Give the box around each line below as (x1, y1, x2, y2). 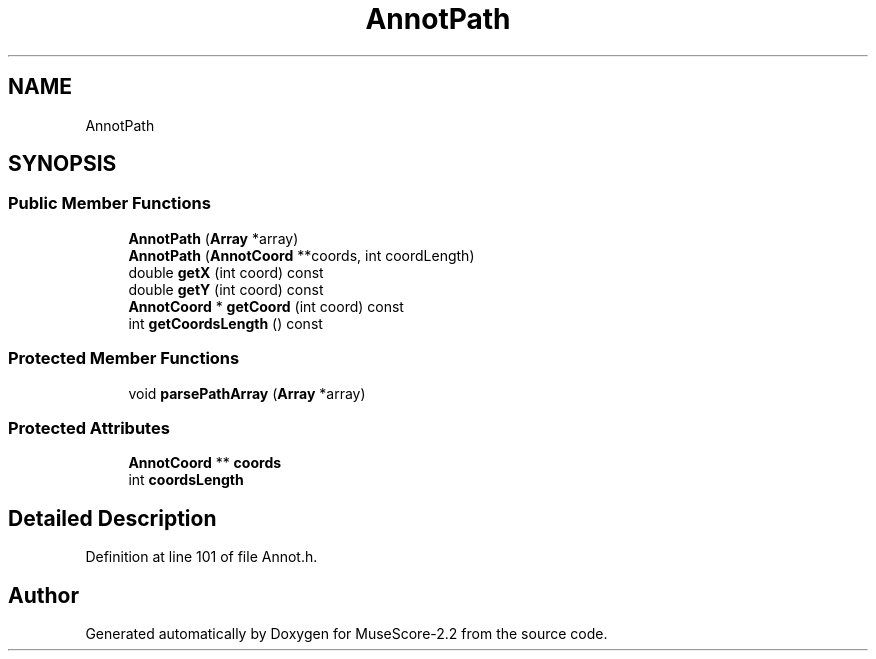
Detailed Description (8, 505, 217, 531)
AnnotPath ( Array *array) (128, 229, 299, 247)
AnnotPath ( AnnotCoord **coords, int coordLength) (128, 246, 475, 264)
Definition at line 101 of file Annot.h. (85, 548, 318, 566)
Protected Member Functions (8, 348, 240, 369)
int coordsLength (128, 471, 244, 489)
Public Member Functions (8, 193, 211, 214)
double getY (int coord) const (128, 280, 324, 298)
